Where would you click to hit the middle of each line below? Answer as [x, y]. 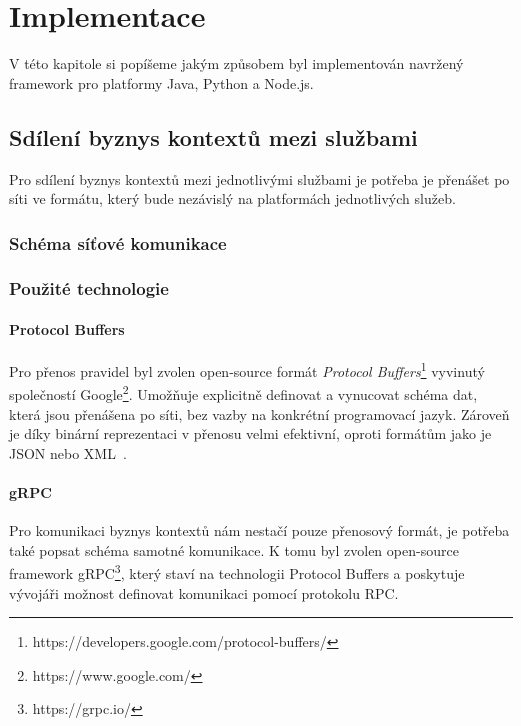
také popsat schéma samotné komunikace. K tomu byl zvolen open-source [234, 549]
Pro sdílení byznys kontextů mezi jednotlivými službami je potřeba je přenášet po [259, 178]
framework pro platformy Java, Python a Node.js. [161, 82]
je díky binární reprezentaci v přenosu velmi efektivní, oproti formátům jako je [250, 433]
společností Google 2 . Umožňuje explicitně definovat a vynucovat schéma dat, [243, 393]
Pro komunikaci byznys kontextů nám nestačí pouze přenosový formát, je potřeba [259, 530]
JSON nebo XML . [68, 452]
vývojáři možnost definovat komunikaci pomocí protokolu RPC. [204, 592]
